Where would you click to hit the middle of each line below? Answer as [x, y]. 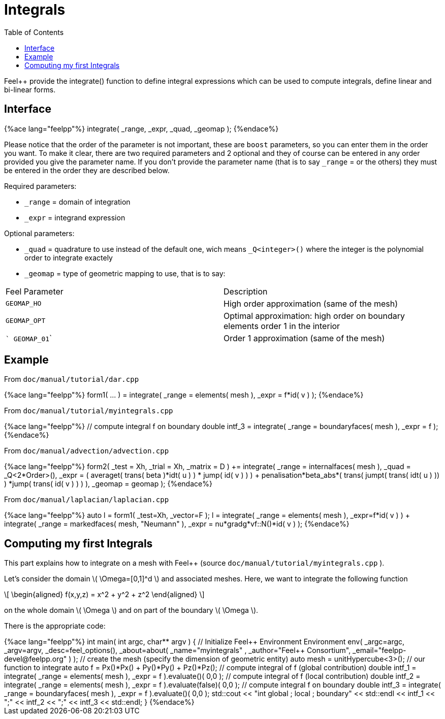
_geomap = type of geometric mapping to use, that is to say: [125, 273]
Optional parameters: [39, 233]
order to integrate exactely [69, 257]
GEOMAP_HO [24, 304]
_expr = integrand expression [75, 217]
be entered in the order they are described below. [87, 170]
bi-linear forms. [30, 89]
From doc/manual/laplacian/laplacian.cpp [87, 500]
